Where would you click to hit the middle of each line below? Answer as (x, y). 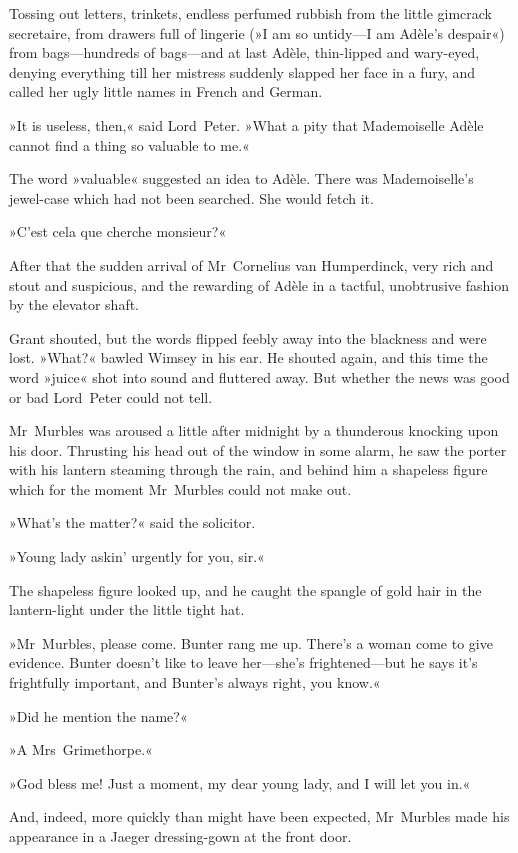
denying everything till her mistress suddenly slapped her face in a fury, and (242, 71)
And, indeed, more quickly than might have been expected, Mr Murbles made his (259, 816)
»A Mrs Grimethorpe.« (81, 749)
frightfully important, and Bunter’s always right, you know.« (195, 682)
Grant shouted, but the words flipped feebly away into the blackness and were (248, 337)
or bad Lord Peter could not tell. (111, 396)
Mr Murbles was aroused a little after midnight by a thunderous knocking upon (254, 430)
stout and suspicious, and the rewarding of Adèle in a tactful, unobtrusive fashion (259, 284)
